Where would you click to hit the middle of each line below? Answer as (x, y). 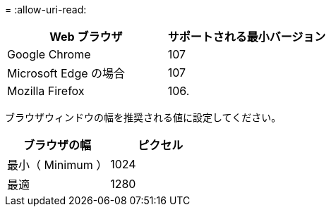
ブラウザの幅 (58, 145)
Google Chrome (49, 54)
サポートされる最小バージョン (247, 37)
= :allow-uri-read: (46, 10)
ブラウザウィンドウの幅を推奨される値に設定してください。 (143, 117)
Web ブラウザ (86, 37)
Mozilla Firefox (46, 91)
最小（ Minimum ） (58, 165)
